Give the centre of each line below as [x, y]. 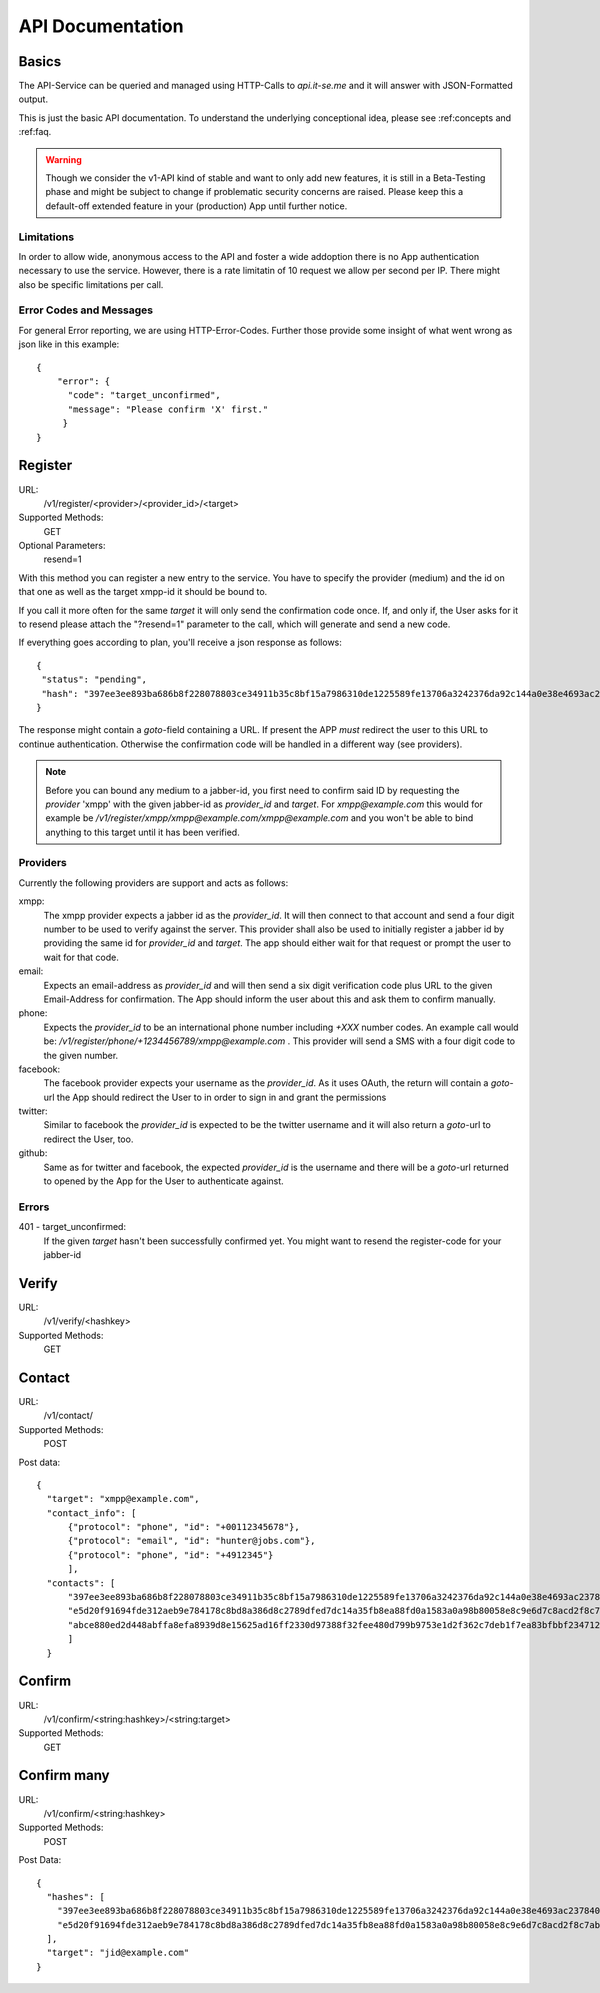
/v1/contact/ [68, 1416]
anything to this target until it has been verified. [142, 832]
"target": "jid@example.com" [118, 1953]
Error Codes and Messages [86, 310]
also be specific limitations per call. [91, 284]
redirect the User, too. [88, 1139]
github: [33, 1153]
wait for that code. [81, 957]
